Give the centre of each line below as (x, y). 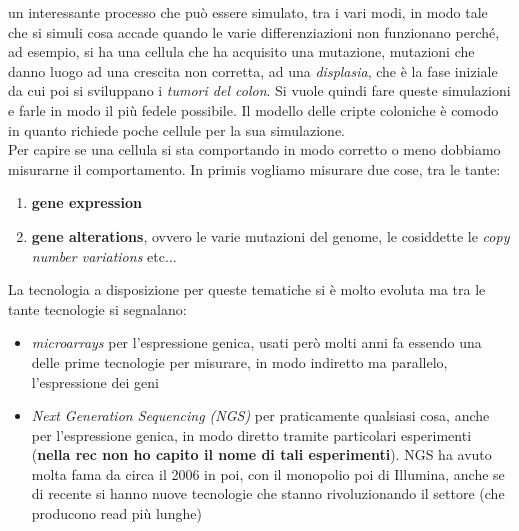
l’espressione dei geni (95, 381)
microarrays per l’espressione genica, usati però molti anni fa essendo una (256, 342)
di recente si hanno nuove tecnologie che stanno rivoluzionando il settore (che (268, 493)
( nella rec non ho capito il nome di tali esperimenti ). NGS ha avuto (261, 454)
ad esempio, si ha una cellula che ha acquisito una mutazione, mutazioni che (241, 51)
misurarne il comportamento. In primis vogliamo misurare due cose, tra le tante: (254, 168)
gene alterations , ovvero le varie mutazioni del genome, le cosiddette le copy (270, 235)
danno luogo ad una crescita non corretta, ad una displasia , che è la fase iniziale (253, 70)
